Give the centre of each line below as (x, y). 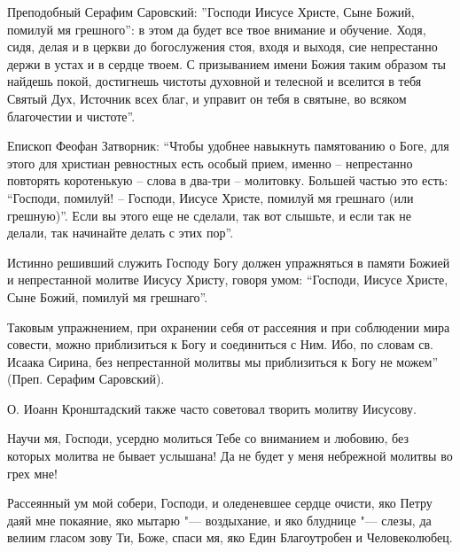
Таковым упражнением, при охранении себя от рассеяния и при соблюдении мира (229, 327)
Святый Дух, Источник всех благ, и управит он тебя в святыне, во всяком (207, 98)
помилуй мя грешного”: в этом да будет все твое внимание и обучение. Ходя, (217, 29)
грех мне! (32, 473)
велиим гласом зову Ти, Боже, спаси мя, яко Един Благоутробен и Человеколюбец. (230, 537)
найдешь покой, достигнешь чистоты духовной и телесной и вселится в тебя (214, 81)
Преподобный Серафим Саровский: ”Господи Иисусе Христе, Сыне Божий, (211, 12)
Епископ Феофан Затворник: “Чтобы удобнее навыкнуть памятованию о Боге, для (228, 146)
